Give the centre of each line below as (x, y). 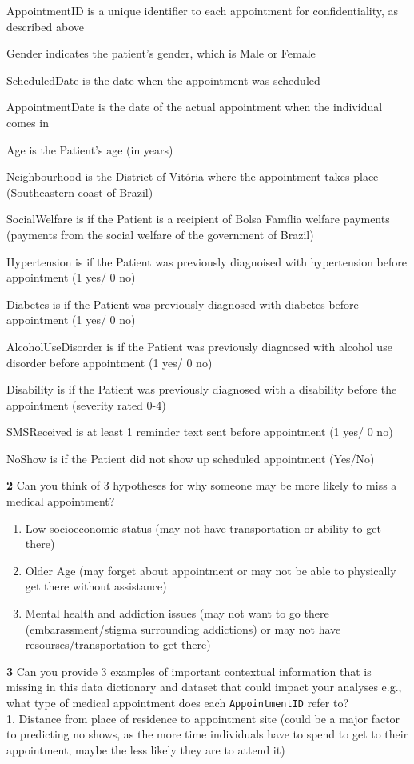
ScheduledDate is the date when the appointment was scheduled (163, 80)
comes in (28, 122)
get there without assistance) (96, 586)
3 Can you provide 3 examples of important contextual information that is (189, 671)
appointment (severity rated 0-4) (86, 404)
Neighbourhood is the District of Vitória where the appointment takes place (193, 176)
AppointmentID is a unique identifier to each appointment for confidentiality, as (203, 10)
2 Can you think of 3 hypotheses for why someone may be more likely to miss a (202, 485)
